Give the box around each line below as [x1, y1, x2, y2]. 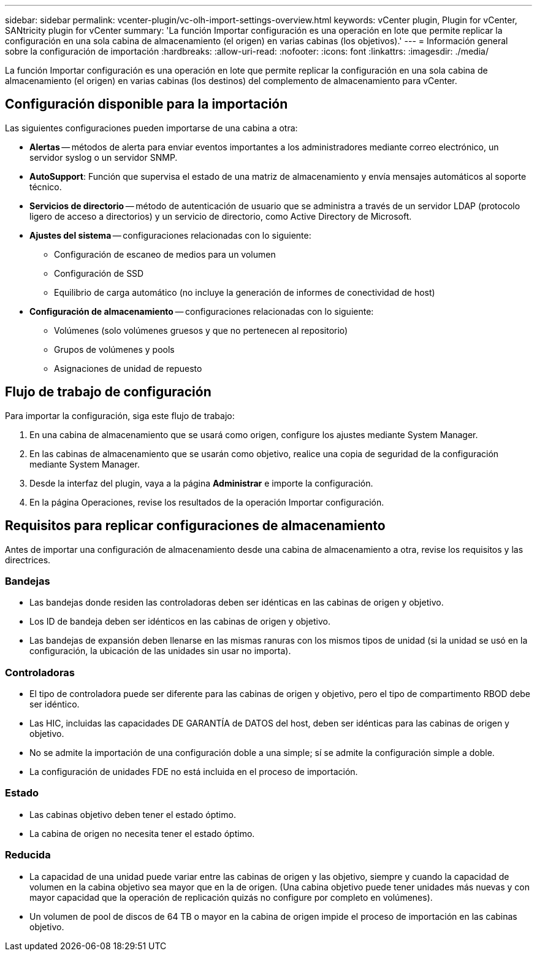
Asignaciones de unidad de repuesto [54, 363, 202, 374]
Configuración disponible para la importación [5, 96, 288, 112]
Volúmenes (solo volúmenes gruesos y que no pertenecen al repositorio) [54, 325, 348, 336]
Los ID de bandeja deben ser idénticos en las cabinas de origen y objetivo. [29, 616, 330, 627]
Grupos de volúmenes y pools [54, 344, 175, 355]
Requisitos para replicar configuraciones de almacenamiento [5, 518, 386, 534]
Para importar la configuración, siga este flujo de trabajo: [5, 410, 235, 421]
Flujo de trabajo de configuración [5, 384, 211, 400]
